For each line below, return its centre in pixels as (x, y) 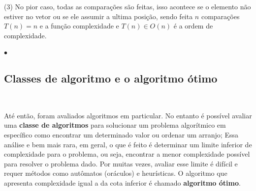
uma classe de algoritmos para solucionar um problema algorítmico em (115, 125)
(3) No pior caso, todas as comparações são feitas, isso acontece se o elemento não (128, 6)
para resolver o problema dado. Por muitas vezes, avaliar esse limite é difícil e (121, 163)
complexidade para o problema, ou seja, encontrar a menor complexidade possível (127, 154)
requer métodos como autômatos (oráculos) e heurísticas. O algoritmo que (116, 173)
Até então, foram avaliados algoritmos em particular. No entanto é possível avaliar (128, 115)
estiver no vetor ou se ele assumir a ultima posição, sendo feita (98, 16)
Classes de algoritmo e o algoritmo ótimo (111, 78)
